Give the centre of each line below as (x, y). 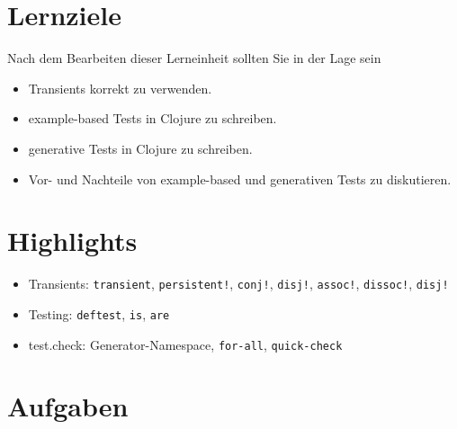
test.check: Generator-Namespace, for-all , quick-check (185, 344)
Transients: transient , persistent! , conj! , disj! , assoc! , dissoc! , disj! (238, 284)
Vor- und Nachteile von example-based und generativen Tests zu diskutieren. (240, 179)
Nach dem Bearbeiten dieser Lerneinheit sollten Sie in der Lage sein (194, 58)
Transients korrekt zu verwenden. (120, 88)
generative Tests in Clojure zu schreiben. (140, 148)
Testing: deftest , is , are (99, 313)
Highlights (72, 241)
